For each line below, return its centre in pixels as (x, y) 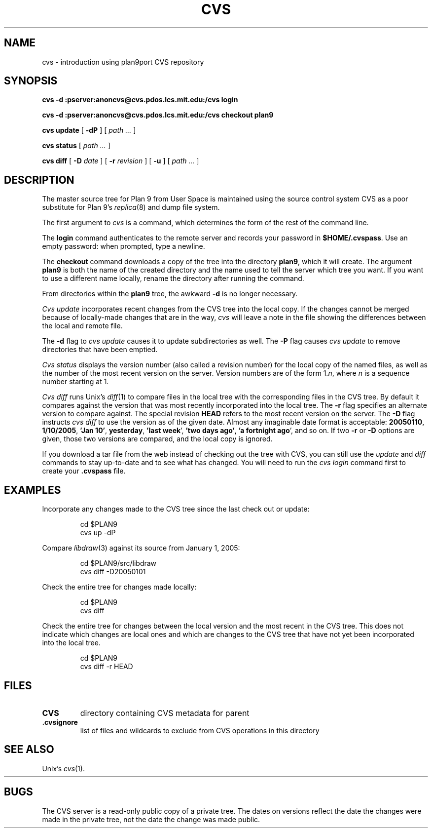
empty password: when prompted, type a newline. (124, 246)
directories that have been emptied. (100, 350)
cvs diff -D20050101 (113, 572)
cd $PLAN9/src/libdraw (118, 563)
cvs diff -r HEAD (107, 667)
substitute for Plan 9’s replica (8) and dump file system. (131, 207)
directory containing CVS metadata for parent (165, 713)
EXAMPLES (33, 490)
